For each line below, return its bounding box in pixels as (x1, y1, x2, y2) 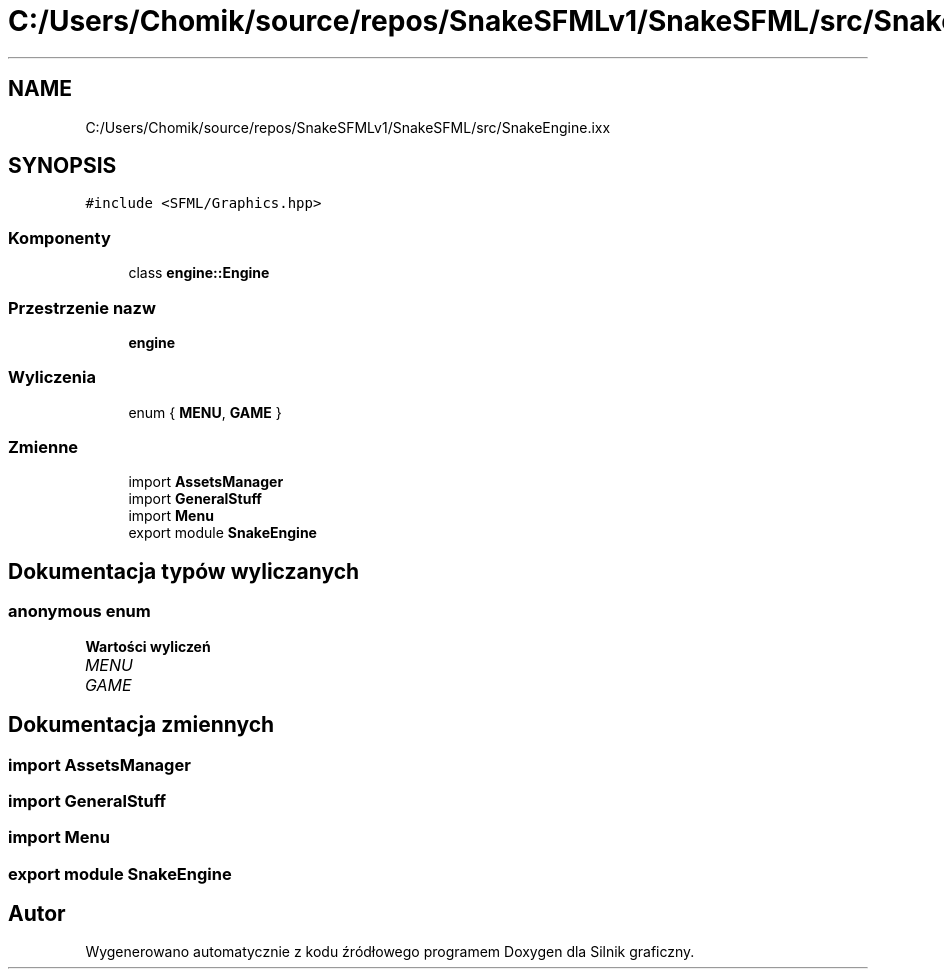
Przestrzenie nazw (8, 297, 156, 318)
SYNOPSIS (8, 153, 117, 179)
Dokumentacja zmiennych (8, 712, 275, 738)
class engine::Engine (128, 264, 270, 282)
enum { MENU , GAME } (128, 403, 282, 421)
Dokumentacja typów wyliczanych (8, 558, 360, 584)
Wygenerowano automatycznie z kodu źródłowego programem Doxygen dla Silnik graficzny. (85, 943, 695, 961)
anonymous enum (8, 601, 151, 622)
